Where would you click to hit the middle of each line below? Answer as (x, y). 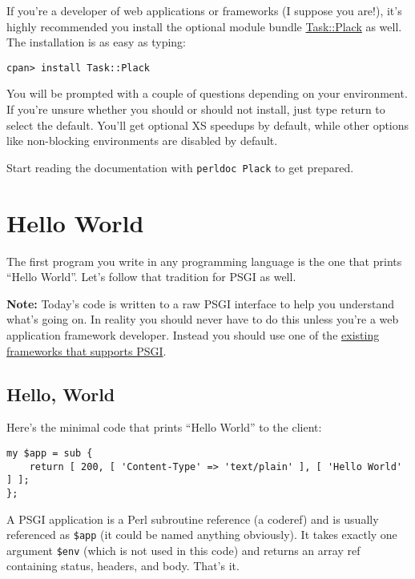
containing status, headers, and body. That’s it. (123, 566)
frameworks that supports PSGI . (87, 350)
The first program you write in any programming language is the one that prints (204, 261)
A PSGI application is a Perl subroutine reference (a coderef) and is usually (193, 519)
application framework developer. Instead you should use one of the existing (193, 334)
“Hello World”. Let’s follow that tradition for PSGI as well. (151, 277)
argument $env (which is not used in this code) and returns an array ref (183, 550)
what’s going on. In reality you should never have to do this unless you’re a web (203, 319)
